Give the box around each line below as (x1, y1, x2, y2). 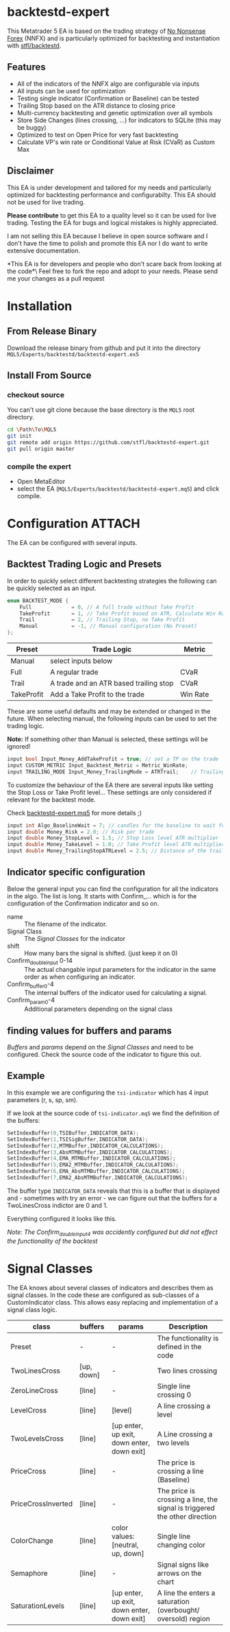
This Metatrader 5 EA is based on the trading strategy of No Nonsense (7, 27, 206, 35)
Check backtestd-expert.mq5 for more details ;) (7, 808, 142, 817)
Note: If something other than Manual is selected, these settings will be (7, 735, 209, 743)
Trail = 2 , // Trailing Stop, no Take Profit (19, 616, 186, 623)
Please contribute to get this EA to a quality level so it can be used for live (7, 211, 217, 220)
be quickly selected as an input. (7, 584, 97, 592)
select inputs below (50, 656, 113, 666)
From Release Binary (7, 325, 97, 337)
